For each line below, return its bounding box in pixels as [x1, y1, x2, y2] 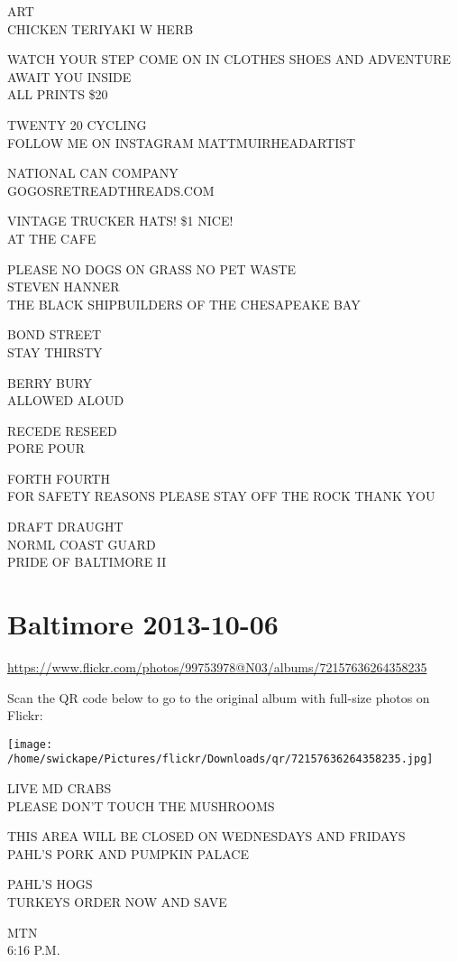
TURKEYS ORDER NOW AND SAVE [7, 893, 227, 911]
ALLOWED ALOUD [7, 391, 124, 410]
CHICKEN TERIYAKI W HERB [7, 19, 194, 38]
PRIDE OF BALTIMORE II [7, 552, 167, 571]
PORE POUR [7, 439, 86, 458]
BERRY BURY [7, 373, 93, 392]
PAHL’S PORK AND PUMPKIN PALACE [7, 844, 249, 863]
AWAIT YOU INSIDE [7, 67, 132, 86]
